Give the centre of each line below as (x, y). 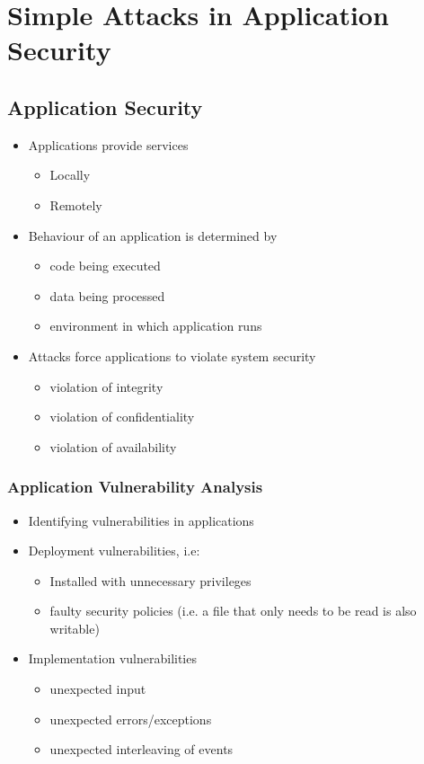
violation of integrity (106, 386)
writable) (75, 628)
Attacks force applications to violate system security (172, 355)
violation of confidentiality (122, 417)
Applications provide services (108, 144)
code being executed (105, 266)
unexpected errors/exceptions (131, 719)
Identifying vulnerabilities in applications (141, 520)
